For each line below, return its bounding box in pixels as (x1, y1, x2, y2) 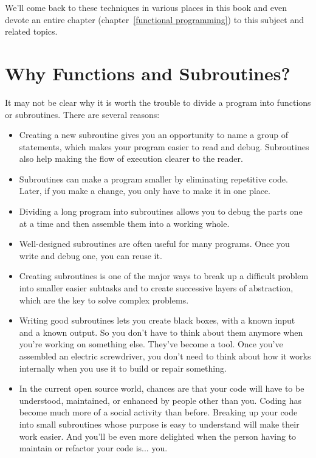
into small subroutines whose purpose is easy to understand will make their (19, 417, 300, 430)
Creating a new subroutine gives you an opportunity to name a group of (19, 128, 288, 141)
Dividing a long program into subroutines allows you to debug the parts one (19, 205, 303, 218)
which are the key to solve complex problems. (19, 293, 189, 306)
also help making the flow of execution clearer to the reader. (19, 152, 243, 165)
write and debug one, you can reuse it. (19, 249, 162, 262)
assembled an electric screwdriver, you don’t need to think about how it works (19, 350, 311, 362)
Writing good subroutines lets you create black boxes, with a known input (19, 314, 295, 327)
